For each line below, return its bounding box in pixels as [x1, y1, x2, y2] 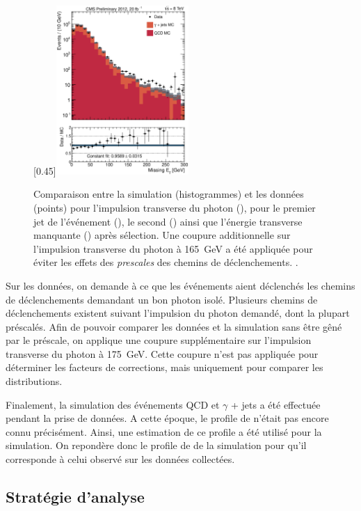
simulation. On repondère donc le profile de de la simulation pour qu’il [6, 438, 307, 453]
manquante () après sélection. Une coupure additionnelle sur [33, 228, 291, 242]
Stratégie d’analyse [6, 486, 145, 508]
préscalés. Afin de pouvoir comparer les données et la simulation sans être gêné [6, 319, 342, 333]
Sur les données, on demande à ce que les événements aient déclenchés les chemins [6, 278, 355, 292]
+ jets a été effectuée [231, 397, 321, 411]
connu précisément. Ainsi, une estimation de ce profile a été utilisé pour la [6, 424, 322, 439]
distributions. [6, 374, 63, 388]
